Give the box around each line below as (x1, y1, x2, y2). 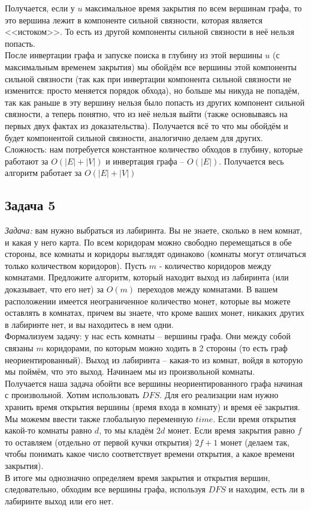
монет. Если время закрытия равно (168, 424, 295, 437)
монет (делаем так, (220, 435, 290, 448)
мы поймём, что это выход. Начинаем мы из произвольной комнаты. (5, 365, 255, 378)
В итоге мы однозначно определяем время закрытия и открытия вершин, (5, 471, 270, 483)
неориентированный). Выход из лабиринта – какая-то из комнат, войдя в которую (5, 353, 303, 366)
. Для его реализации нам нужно (159, 389, 279, 401)
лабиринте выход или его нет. (5, 494, 114, 507)
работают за (5, 154, 49, 167)
